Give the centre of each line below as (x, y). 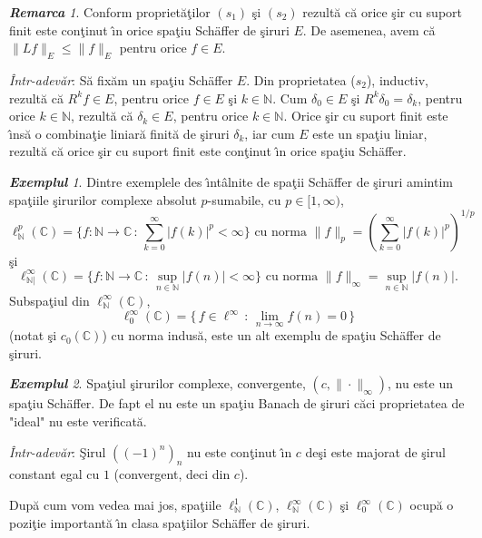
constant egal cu (54, 474)
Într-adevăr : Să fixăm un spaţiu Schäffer (121, 79)
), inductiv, (397, 79)
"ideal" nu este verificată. (78, 421)
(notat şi (33, 335)
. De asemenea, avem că (369, 29)
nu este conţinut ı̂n (240, 451)
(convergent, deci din (172, 474)
